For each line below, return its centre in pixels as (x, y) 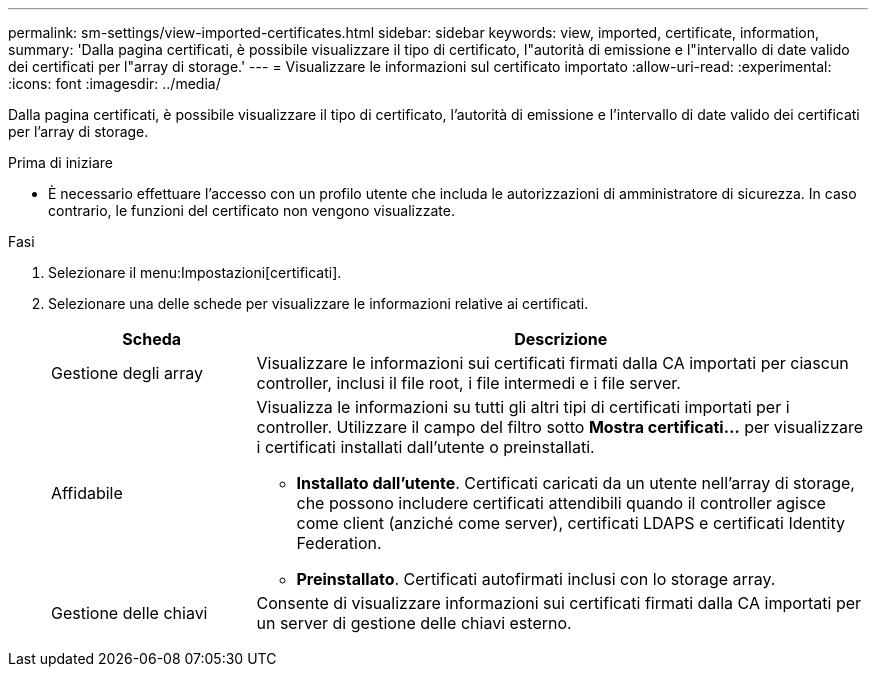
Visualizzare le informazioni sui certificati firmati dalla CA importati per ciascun (552, 363)
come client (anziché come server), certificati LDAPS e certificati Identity (570, 523)
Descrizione (561, 339)
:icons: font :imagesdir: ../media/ (114, 83)
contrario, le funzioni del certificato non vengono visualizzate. (251, 210)
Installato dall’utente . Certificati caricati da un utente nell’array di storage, (575, 483)
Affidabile (87, 493)
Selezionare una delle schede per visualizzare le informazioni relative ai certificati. (318, 303)
